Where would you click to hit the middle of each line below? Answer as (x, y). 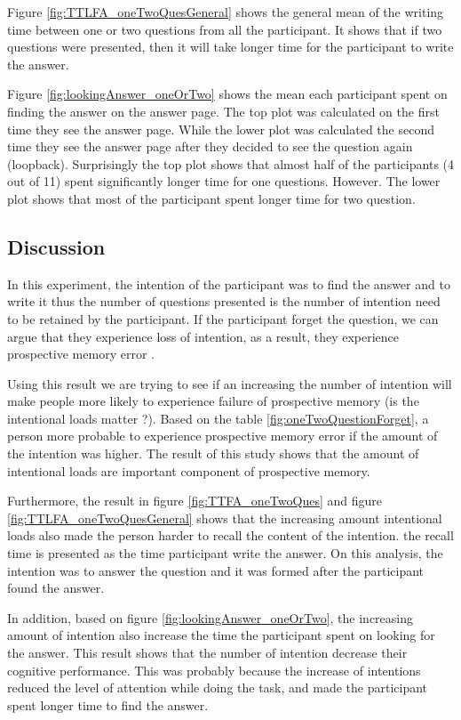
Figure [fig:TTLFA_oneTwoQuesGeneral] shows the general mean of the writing (226, 12)
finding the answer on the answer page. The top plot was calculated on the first (223, 111)
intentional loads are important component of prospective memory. (189, 470)
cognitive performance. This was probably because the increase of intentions (214, 670)
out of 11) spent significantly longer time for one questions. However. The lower (224, 181)
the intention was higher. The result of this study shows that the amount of (213, 453)
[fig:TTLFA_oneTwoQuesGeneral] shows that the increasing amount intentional (225, 518)
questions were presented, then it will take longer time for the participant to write (230, 47)
